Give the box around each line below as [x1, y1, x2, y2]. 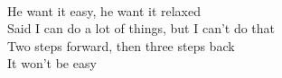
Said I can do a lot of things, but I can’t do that [7, 19, 276, 38]
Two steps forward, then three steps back [7, 36, 235, 55]
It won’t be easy [7, 54, 97, 73]
